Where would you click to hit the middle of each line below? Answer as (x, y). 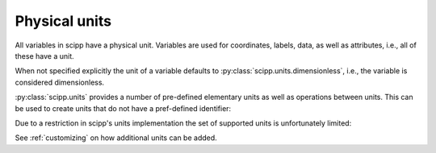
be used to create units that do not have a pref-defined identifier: (123, 108)
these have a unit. (44, 56)
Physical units (63, 21)
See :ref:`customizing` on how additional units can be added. (116, 138)
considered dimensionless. (60, 82)
